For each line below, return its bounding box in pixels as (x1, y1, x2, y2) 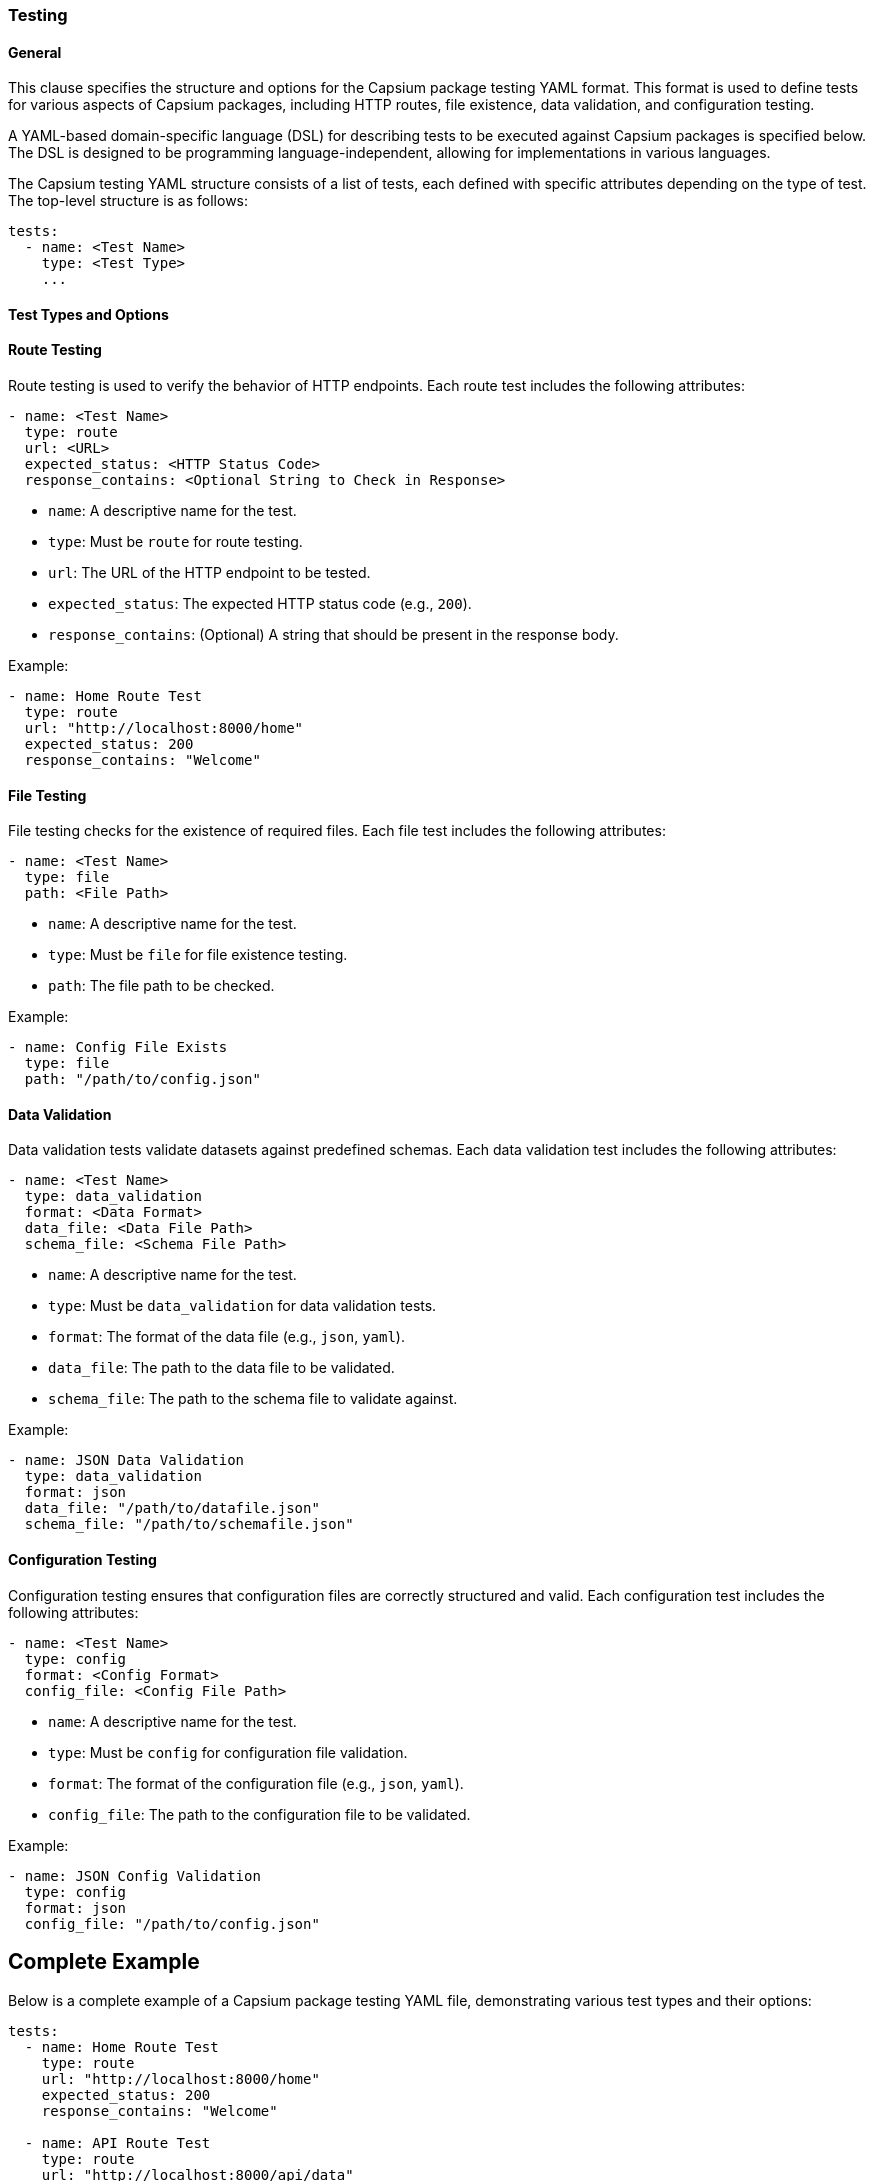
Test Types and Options (8, 305, 169, 323)
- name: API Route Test (24, 2134, 211, 2151)
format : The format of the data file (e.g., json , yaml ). (48, 1328, 405, 1346)
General (8, 43, 62, 61)
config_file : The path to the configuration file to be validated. (48, 1805, 471, 1823)
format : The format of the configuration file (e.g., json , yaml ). (48, 1774, 464, 1792)
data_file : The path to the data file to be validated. (48, 1359, 395, 1377)
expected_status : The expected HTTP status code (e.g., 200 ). (48, 595, 472, 613)
